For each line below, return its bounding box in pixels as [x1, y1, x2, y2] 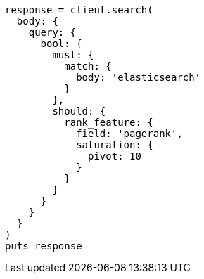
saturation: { [76, 139, 153, 150]
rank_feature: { [64, 117, 153, 128]
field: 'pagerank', [76, 128, 183, 139]
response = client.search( [5, 4, 153, 15]
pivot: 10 [88, 150, 141, 162]
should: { [52, 105, 106, 117]
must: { [52, 49, 94, 60]
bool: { [40, 38, 82, 49]
